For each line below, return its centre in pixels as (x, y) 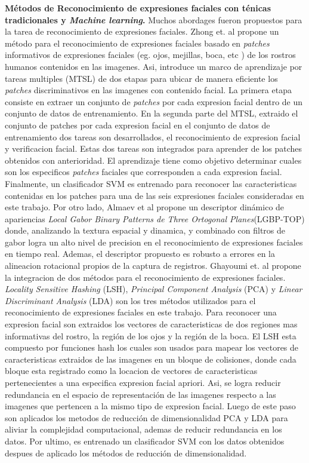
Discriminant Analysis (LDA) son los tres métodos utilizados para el (130, 300)
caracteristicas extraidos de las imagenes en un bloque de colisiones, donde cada (151, 359)
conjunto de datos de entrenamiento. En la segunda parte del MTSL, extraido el (152, 113)
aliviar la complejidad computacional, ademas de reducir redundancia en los (143, 429)
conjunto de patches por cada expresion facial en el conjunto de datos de (137, 125)
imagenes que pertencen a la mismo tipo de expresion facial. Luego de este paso (150, 406)
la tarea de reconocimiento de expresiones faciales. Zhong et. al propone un (142, 31)
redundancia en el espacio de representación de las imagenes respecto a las (140, 394)
